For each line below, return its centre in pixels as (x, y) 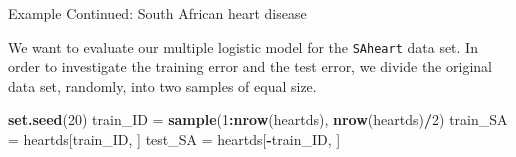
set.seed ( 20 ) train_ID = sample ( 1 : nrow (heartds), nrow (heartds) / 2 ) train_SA (258, 119)
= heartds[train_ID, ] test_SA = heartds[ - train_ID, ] (174, 139)
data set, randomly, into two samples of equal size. (162, 85)
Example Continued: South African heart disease (157, 13)
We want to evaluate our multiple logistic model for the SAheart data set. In (243, 46)
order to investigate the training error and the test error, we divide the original (250, 66)
